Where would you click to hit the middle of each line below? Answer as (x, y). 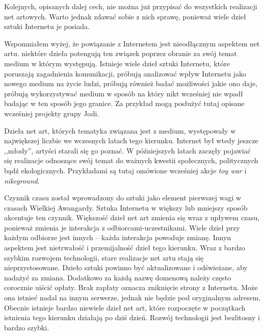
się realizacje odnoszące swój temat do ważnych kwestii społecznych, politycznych (131, 160)
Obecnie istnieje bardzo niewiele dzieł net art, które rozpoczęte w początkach (125, 307)
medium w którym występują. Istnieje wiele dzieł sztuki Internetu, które (117, 63)
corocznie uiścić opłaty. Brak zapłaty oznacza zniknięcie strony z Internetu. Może (131, 287)
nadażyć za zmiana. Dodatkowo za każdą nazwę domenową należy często (118, 277)
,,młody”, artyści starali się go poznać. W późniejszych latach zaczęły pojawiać (127, 150)
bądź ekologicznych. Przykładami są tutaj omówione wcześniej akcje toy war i (125, 170)
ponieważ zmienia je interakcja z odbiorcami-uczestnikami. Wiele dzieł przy (122, 227)
